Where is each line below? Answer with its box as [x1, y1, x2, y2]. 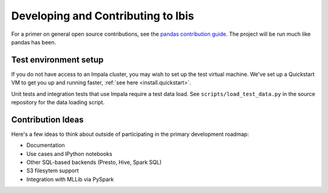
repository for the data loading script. [11, 99, 105, 106]
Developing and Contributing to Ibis [11, 9, 194, 22]
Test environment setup [11, 55, 104, 65]
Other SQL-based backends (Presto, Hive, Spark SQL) [26, 158, 162, 166]
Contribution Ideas [11, 114, 84, 124]
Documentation [26, 141, 65, 149]
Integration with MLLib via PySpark [26, 175, 114, 183]
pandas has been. [11, 38, 56, 46]
